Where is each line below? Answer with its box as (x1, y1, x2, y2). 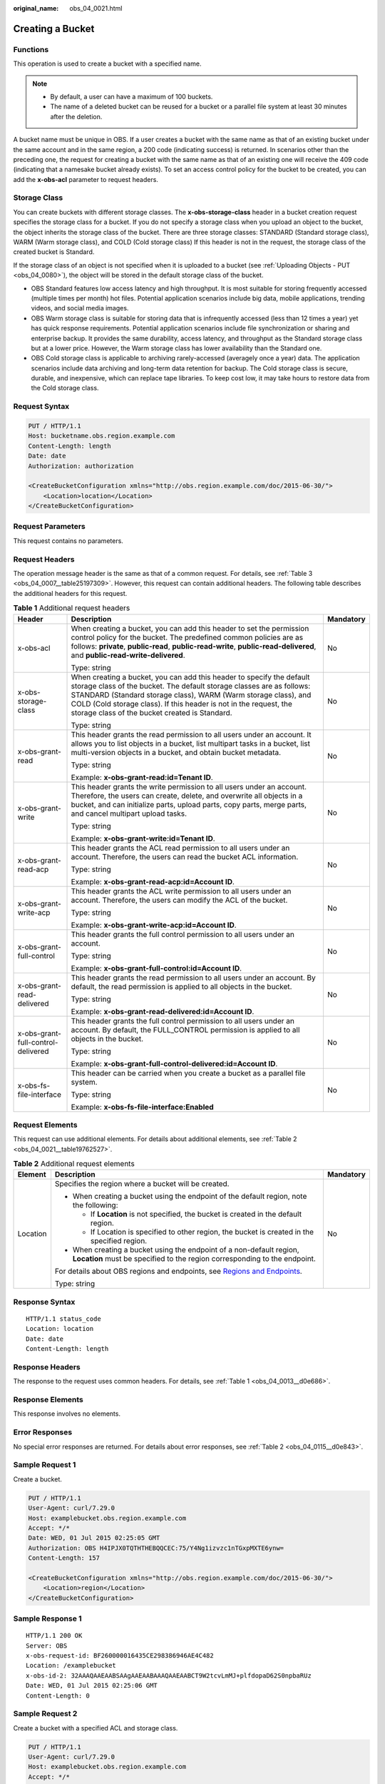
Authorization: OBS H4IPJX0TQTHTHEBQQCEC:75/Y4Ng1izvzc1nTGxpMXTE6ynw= (28, 1544, 284, 1552)
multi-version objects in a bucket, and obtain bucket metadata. (71, 747, 282, 757)
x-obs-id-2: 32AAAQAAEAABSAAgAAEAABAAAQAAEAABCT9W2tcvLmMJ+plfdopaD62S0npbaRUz (26, 1671, 312, 1680)
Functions (13, 44, 49, 54)
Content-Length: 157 (28, 1554, 100, 1562)
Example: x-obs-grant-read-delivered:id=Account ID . (71, 1006, 255, 1016)
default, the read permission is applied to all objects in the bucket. (71, 981, 292, 991)
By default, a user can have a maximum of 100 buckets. (50, 92, 213, 101)
